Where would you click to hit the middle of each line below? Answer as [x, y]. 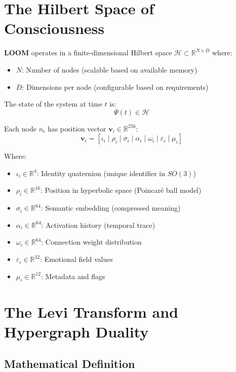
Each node [20, 128]
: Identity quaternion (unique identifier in [101, 173]
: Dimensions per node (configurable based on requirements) [115, 87]
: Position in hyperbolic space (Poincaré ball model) [121, 190]
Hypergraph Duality [76, 331]
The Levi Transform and [91, 311]
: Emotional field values [76, 259]
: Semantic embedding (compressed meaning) [111, 208]
